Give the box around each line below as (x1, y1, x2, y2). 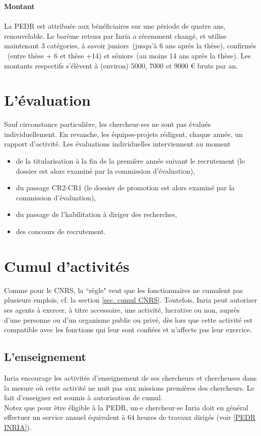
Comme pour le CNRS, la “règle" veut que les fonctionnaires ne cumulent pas (4, 284, 243, 295)
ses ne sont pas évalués (141, 119, 211, 129)
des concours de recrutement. (16, 226, 106, 237)
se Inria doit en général (177, 402, 248, 412)
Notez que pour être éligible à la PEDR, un (4, 402, 139, 412)
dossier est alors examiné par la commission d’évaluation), (16, 165, 195, 176)
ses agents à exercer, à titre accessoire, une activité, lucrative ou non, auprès (4, 304, 240, 315)
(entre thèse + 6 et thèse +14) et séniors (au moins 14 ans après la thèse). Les (7, 50, 251, 60)
